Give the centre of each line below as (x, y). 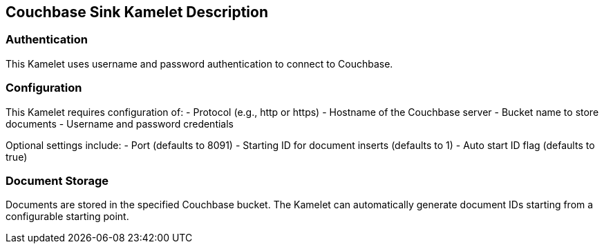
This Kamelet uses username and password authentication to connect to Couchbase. (199, 63)
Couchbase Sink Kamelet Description (137, 12)
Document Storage (57, 180)
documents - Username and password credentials (120, 123)
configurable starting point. (67, 217)
